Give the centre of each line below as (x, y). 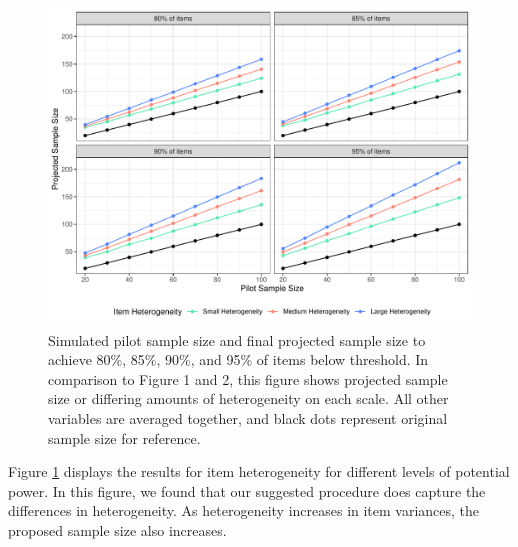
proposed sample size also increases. (117, 529)
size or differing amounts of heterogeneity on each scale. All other (248, 398)
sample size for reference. (124, 437)
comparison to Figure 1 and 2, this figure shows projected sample (248, 378)
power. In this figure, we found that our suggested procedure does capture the (247, 490)
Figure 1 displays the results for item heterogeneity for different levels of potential (259, 471)
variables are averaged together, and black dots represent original (248, 417)
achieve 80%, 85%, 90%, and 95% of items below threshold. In (238, 359)
